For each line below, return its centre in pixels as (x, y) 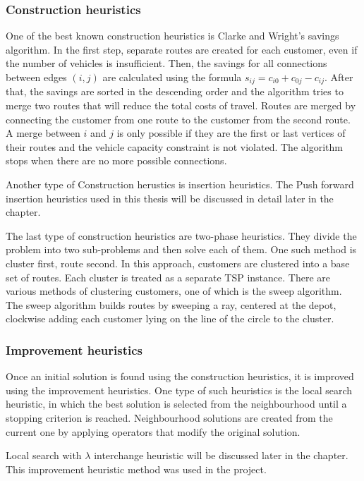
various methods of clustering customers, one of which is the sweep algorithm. (174, 291)
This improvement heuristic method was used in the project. (136, 469)
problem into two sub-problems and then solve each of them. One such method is (181, 249)
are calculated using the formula (172, 77)
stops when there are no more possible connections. (116, 160)
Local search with (44, 455)
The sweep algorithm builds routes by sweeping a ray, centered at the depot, (171, 304)
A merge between (43, 133)
